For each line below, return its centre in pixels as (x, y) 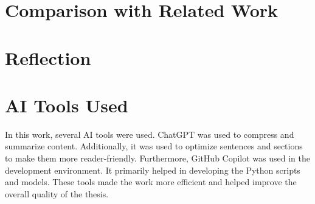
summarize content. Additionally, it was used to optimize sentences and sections (154, 146)
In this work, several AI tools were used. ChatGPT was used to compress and (150, 134)
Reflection (48, 57)
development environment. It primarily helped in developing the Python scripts (153, 170)
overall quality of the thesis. (57, 193)
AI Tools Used (67, 105)
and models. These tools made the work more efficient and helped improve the (151, 182)
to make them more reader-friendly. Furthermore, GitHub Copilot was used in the (158, 158)
